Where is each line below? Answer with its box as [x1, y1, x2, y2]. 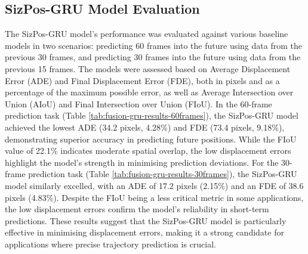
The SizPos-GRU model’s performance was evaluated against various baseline [5, 27, 288, 40]
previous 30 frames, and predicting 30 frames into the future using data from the [5, 51, 301, 63]
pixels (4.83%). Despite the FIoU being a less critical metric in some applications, [5, 191, 304, 203]
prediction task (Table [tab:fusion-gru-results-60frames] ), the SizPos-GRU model [5, 109, 298, 122]
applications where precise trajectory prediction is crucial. [5, 237, 216, 250]
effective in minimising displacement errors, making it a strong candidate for [5, 226, 284, 238]
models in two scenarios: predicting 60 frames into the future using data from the [5, 39, 302, 51]
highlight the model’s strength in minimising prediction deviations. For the [5, 156, 279, 168]
